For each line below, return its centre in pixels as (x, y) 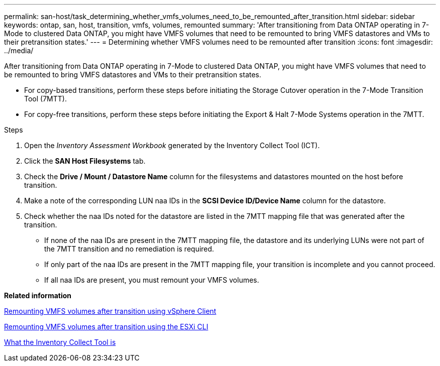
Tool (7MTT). (45, 99)
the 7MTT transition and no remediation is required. (129, 249)
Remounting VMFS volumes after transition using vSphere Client (110, 311)
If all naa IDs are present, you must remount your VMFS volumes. (152, 280)
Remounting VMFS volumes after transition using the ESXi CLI (106, 327)
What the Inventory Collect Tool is (60, 342)
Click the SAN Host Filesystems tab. (85, 161)
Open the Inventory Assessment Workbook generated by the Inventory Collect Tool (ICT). (172, 145)
